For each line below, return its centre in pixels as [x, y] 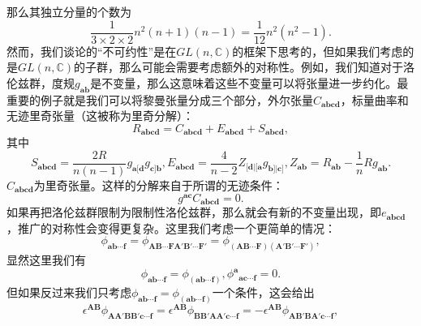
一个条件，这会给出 [263, 292]
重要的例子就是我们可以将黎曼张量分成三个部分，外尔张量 [160, 99]
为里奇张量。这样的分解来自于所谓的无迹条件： [159, 184]
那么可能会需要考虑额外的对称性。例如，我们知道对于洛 [267, 67]
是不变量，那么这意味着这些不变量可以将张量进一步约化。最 [249, 82]
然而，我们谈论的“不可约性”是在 [92, 51]
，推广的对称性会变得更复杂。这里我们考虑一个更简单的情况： [171, 227]
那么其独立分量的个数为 [69, 11]
